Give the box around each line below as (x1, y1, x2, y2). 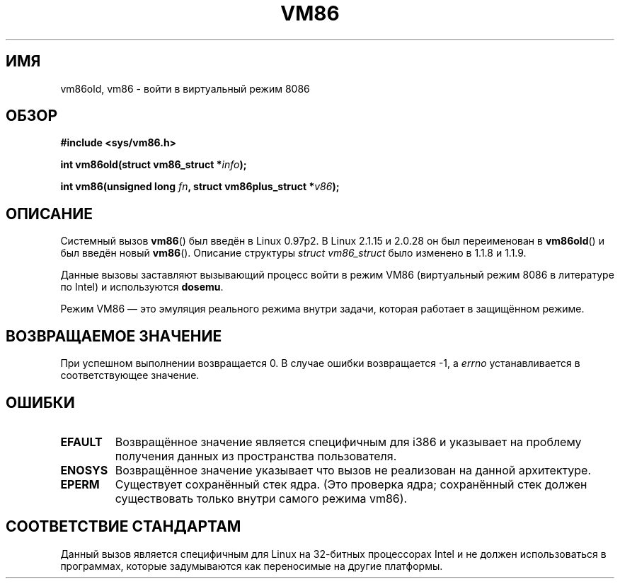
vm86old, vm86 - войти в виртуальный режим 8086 (60, 82, 310, 95)
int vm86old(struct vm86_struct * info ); (60, 158, 247, 171)
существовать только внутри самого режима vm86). (115, 491, 408, 506)
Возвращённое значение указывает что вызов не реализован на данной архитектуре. (115, 462, 591, 477)
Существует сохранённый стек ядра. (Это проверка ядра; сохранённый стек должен (115, 477, 587, 491)
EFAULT (60, 434, 103, 449)
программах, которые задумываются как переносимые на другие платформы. (60, 559, 443, 572)
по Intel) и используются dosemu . (60, 281, 224, 293)
